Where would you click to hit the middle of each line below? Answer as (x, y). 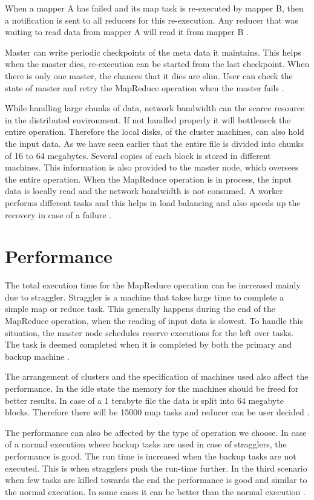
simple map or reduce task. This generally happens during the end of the (140, 309)
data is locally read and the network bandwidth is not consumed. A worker (144, 191)
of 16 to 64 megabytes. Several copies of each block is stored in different (138, 155)
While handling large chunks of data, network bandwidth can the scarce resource (155, 108)
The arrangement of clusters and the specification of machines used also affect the (157, 376)
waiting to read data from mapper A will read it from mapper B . (127, 32)
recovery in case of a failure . (58, 214)
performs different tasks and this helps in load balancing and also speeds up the (153, 202)
